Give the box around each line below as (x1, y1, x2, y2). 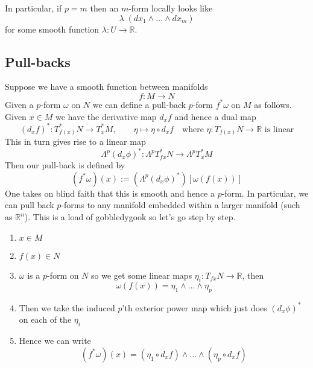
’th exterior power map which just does (122, 301, 267, 314)
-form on (46, 268, 79, 281)
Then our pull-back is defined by (5, 159, 125, 171)
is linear (264, 125, 294, 134)
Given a (5, 98, 34, 110)
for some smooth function (5, 22, 100, 35)
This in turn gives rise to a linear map (5, 135, 146, 148)
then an (90, 2, 119, 14)
